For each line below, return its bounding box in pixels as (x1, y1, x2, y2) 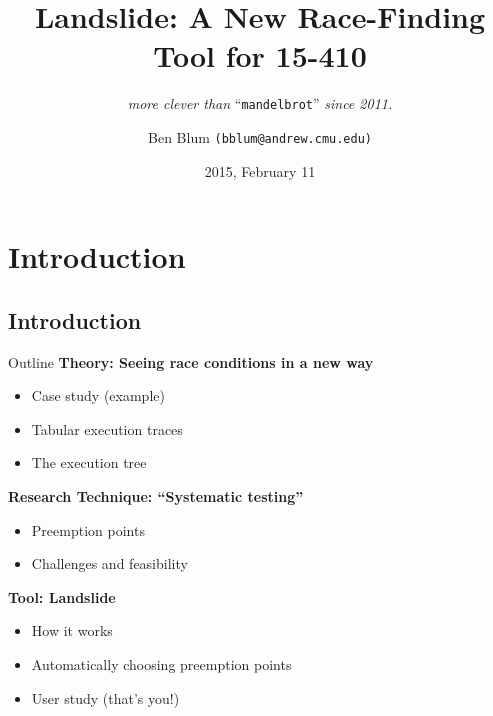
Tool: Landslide (8, 586, 116, 607)
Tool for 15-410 (153, 35, 367, 76)
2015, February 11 (204, 160, 316, 181)
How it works (31, 620, 113, 641)
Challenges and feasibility (31, 553, 188, 574)
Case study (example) (31, 385, 165, 406)
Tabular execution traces (31, 418, 183, 439)
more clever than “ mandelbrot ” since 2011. (127, 93, 393, 114)
